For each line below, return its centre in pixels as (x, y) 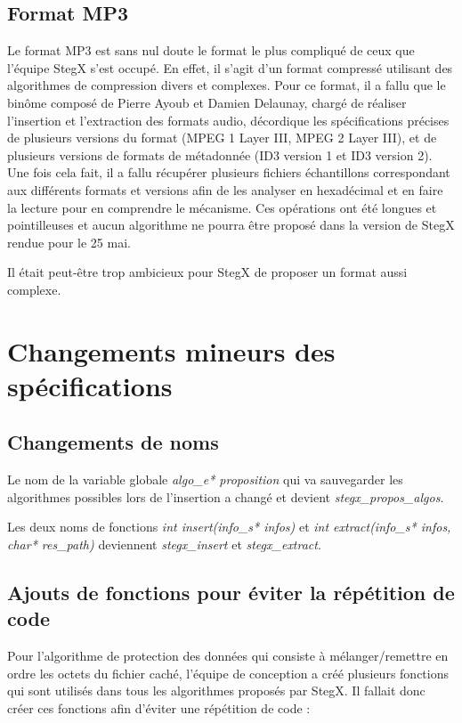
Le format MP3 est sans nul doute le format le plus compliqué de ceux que (211, 50)
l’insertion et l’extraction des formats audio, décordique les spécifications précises (228, 120)
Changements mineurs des (171, 350)
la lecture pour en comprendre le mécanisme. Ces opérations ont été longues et (222, 207)
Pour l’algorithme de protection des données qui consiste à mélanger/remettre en (228, 656)
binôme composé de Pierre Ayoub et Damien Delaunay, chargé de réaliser (207, 102)
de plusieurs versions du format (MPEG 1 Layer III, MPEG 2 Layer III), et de (222, 138)
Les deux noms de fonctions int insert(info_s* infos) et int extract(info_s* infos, (229, 527)
